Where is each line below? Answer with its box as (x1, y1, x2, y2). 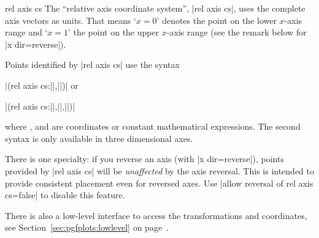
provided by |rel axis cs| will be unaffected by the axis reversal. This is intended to (5, 164, 314, 177)
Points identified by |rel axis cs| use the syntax (5, 58, 180, 71)
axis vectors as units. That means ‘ (5, 13, 136, 26)
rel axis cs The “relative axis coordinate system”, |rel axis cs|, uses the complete (5, 2, 306, 14)
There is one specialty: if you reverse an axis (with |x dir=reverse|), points (5, 152, 284, 165)
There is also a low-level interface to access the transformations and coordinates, (5, 209, 307, 221)
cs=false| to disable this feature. (5, 188, 125, 201)
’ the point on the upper (67, 26, 159, 39)
